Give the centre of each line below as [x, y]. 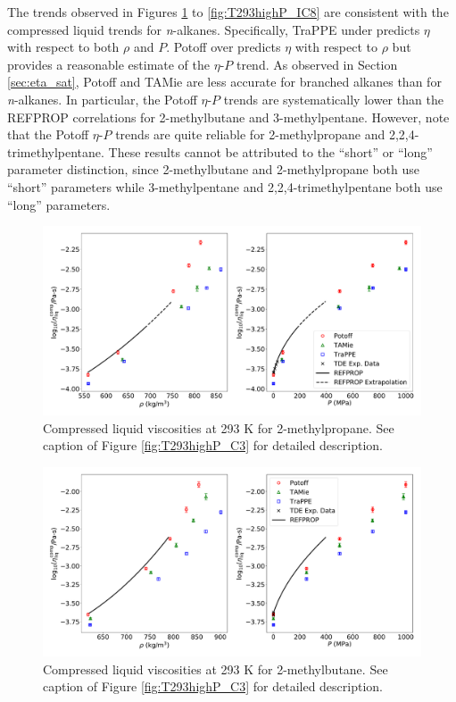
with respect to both [63, 47]
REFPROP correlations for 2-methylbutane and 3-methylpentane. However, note [228, 117]
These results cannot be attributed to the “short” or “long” [270, 151]
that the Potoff [48, 134]
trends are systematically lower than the [333, 99]
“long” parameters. [59, 204]
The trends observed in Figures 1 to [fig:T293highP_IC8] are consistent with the [228, 12]
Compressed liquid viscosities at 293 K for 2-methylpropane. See [219, 427]
